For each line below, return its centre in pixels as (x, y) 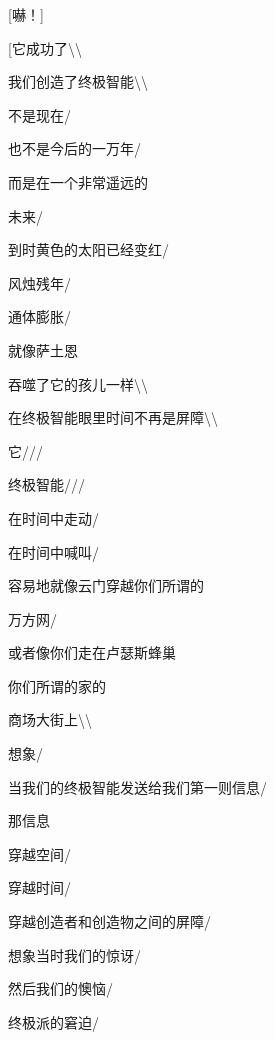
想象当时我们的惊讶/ (74, 954)
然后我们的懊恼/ (60, 988)
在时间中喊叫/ (53, 551)
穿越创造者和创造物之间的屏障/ (109, 921)
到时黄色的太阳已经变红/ (88, 249)
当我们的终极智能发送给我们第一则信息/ (137, 786)
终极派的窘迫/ (53, 1021)
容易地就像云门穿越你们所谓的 (106, 585)
